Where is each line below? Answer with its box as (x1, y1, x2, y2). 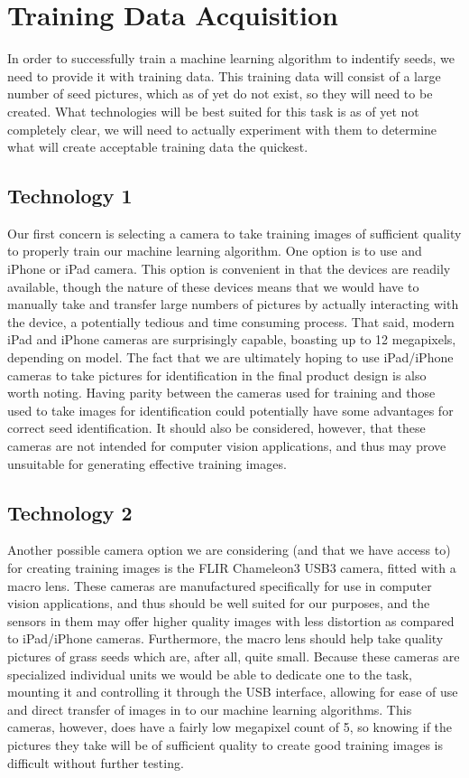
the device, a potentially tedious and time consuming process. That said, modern (7, 312, 455, 331)
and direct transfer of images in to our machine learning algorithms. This (7, 699, 412, 718)
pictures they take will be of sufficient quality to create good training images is (7, 735, 444, 754)
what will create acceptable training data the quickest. (7, 137, 308, 156)
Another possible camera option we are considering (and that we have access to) (7, 540, 451, 559)
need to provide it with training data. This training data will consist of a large (7, 66, 441, 85)
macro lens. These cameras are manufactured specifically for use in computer (7, 576, 432, 595)
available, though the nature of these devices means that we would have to (7, 277, 419, 295)
